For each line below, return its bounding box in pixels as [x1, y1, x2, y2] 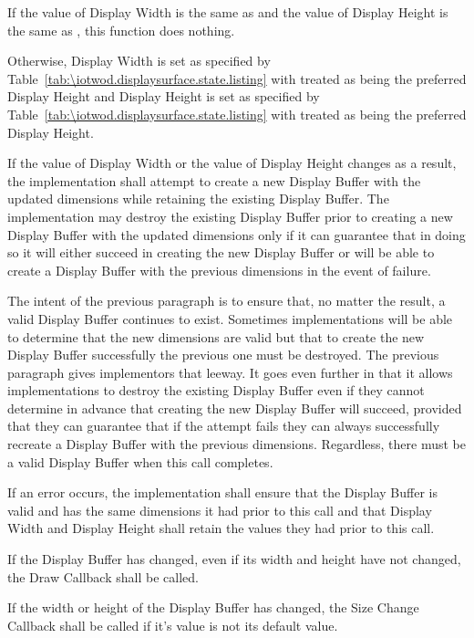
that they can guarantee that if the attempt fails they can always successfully [7, 416, 440, 435]
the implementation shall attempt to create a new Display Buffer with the [7, 171, 421, 190]
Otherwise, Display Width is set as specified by [7, 51, 271, 70]
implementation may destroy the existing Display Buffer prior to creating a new [7, 206, 453, 225]
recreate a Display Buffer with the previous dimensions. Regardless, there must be [7, 434, 466, 454]
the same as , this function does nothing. [7, 20, 235, 39]
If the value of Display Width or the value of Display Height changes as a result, [7, 153, 457, 173]
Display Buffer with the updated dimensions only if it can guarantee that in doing [7, 225, 466, 244]
